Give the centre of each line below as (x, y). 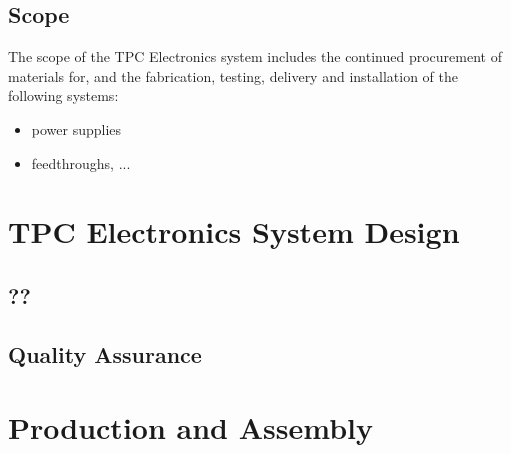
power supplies (76, 128)
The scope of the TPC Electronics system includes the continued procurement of (255, 56)
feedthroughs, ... (81, 162)
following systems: (63, 95)
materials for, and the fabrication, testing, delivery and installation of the (233, 75)
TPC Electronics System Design (234, 231)
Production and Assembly (190, 427)
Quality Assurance (105, 353)
